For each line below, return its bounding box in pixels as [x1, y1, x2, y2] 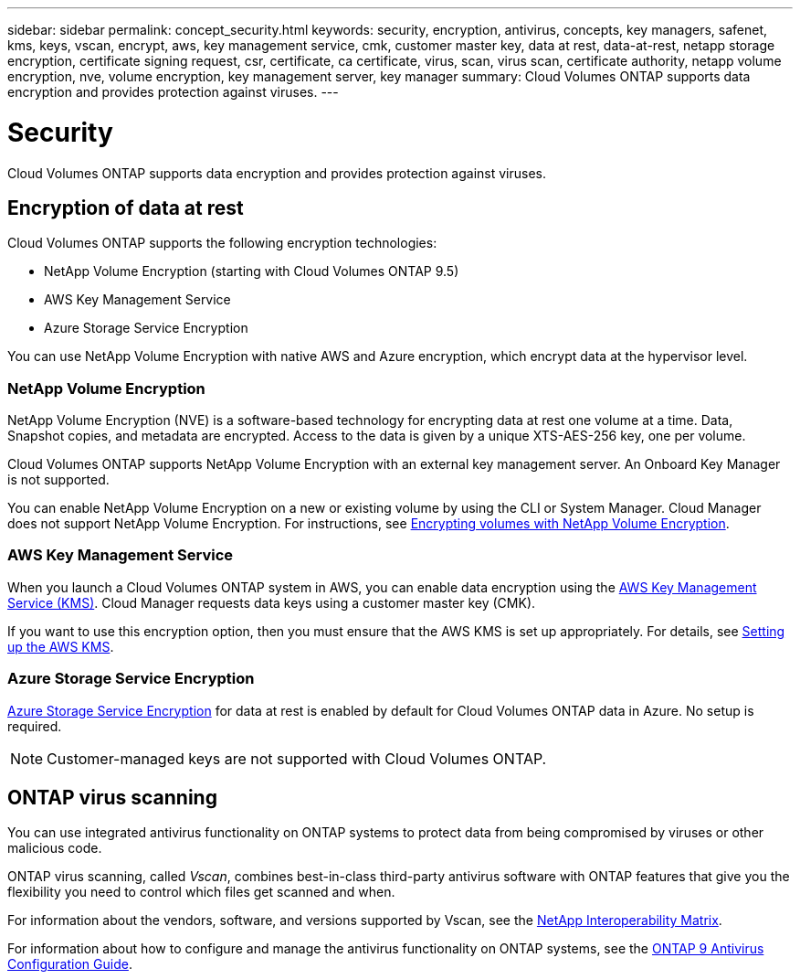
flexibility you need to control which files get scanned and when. [7, 884, 395, 900]
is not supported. [7, 472, 110, 488]
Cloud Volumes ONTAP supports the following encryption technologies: [7, 235, 437, 251]
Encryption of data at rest [7, 196, 244, 219]
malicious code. [7, 840, 102, 857]
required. [7, 718, 62, 734]
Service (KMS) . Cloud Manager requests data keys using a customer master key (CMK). [7, 594, 536, 611]
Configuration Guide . [7, 956, 132, 973]
